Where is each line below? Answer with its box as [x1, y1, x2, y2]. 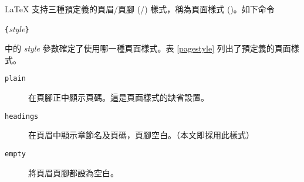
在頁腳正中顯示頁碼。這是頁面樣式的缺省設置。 [28, 91, 209, 104]
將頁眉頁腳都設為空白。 [28, 166, 119, 178]
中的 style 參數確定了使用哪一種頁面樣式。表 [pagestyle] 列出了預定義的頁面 [5, 42, 291, 54]
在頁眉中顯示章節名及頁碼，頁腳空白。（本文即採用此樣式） [28, 129, 254, 141]
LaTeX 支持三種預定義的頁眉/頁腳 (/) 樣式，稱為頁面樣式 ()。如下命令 [5, 3, 275, 15]
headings [5, 112, 39, 121]
